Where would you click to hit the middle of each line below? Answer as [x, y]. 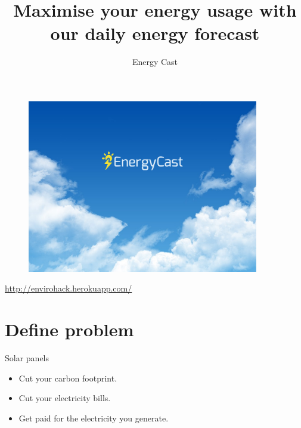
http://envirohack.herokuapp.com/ [69, 288]
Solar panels [27, 358]
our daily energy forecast [155, 33]
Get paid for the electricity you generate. [94, 418]
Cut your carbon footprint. [68, 378]
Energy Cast [155, 62]
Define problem [69, 329]
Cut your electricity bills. [65, 398]
